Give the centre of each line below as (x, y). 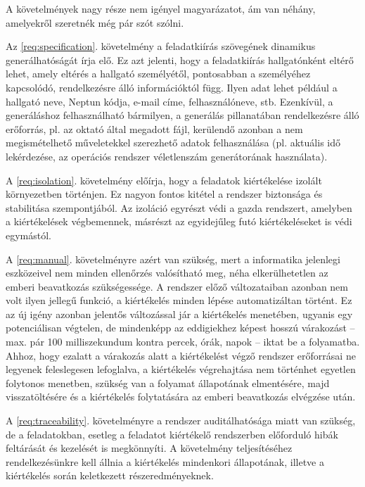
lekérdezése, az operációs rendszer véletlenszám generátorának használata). (167, 156)
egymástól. (29, 235)
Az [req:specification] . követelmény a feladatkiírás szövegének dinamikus (161, 46)
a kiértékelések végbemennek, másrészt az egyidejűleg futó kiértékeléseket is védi (179, 221)
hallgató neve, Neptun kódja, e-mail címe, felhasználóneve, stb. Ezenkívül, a (169, 101)
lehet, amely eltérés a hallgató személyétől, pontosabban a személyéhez (158, 74)
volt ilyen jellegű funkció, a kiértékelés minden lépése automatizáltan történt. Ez (179, 300)
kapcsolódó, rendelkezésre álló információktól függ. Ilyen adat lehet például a (172, 87)
